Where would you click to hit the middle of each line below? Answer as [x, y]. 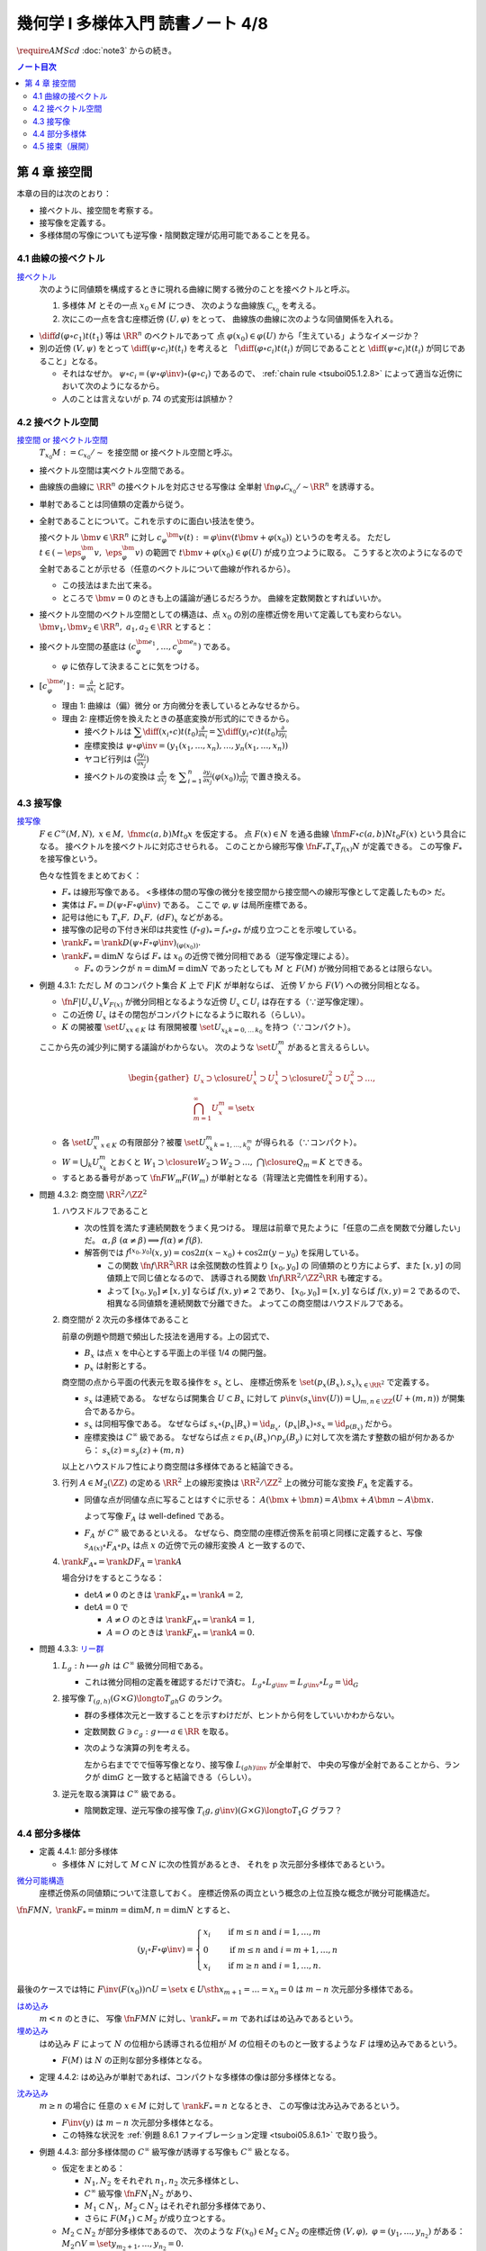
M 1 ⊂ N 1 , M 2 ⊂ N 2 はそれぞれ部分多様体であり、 [177, 2207]
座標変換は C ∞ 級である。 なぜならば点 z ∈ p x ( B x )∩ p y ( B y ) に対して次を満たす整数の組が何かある [265, 1438]
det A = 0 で [106, 1606]
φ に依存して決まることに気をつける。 [133, 666]
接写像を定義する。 [75, 222]
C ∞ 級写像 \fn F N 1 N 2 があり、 [140, 2194]
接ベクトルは [108, 731]
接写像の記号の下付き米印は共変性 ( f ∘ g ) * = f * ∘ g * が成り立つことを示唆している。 [211, 931]
